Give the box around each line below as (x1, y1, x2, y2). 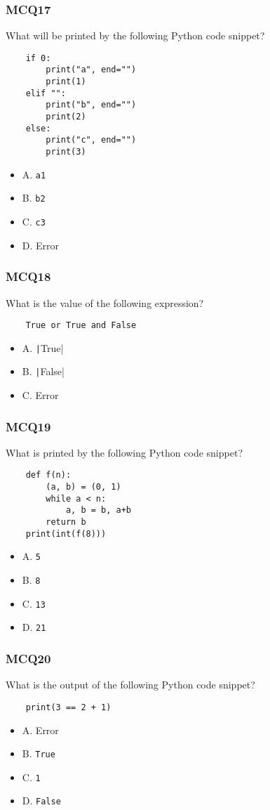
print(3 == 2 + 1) (25, 702, 112, 712)
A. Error (22, 722, 59, 737)
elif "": (25, 88, 66, 98)
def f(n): (25, 470, 72, 481)
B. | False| (22, 364, 65, 379)
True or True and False (25, 320, 137, 331)
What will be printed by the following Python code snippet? (6, 28, 265, 43)
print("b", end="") (46, 100, 137, 110)
